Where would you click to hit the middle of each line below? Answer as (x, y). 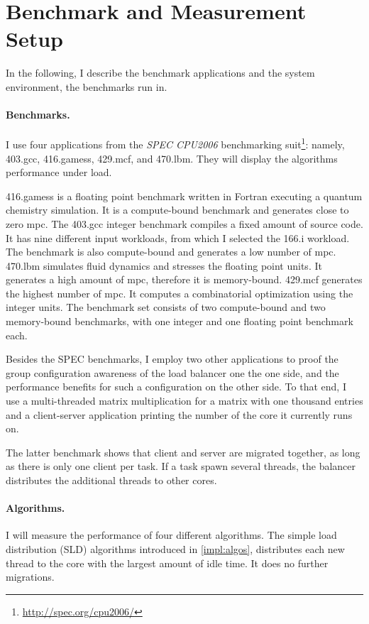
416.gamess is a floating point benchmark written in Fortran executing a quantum (184, 196)
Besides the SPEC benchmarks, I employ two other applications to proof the (172, 359)
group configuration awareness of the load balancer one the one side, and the (172, 372)
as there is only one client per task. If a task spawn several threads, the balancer (181, 466)
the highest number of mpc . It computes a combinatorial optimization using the (180, 293)
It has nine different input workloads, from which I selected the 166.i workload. (178, 237)
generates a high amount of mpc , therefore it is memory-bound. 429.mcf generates (184, 279)
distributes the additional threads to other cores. (111, 480)
